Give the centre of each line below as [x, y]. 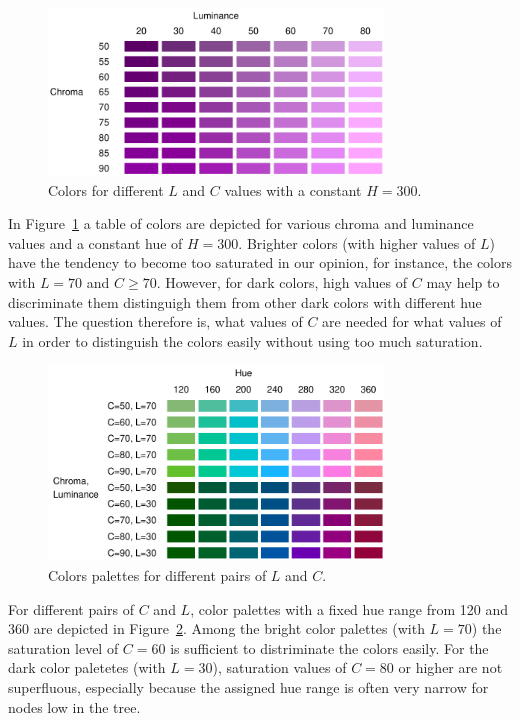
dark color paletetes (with [87, 667]
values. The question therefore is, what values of [155, 321]
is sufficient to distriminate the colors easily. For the [329, 647]
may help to [463, 281]
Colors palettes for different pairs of [157, 574]
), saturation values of [279, 667]
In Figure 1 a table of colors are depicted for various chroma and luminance [241, 223]
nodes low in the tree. [74, 706]
